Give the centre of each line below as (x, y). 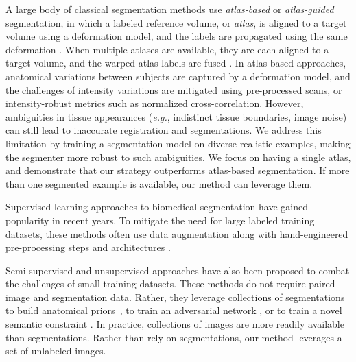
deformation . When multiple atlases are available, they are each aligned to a (167, 49)
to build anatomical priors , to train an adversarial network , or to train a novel (174, 310)
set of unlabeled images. (56, 351)
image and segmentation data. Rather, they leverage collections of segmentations (175, 297)
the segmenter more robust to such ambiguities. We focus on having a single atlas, (178, 157)
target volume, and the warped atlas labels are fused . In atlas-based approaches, (176, 63)
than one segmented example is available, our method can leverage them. (159, 183)
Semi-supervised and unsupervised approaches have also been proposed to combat (178, 270)
